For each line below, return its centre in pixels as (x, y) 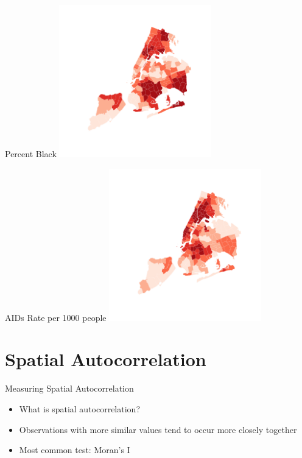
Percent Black (31, 153)
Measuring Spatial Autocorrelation (69, 388)
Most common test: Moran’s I (75, 450)
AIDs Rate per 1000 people (56, 317)
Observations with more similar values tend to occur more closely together (158, 429)
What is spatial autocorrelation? (79, 408)
